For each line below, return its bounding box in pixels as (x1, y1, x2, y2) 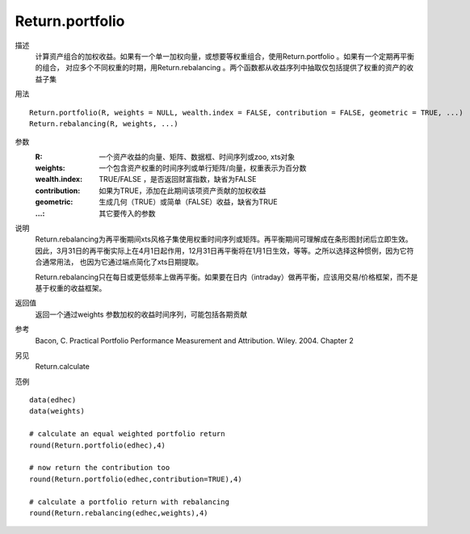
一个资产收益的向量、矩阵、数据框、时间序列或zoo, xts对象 (99, 152, 296, 162)
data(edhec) (29, 396, 77, 405)
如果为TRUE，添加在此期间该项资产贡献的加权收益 (99, 186, 266, 196)
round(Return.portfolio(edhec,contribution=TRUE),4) (29, 474, 242, 484)
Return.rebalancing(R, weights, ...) (29, 119, 179, 128)
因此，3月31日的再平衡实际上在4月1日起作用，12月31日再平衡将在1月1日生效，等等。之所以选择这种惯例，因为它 (35, 246, 407, 255)
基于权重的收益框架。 (35, 283, 107, 292)
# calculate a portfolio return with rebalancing (29, 497, 230, 507)
